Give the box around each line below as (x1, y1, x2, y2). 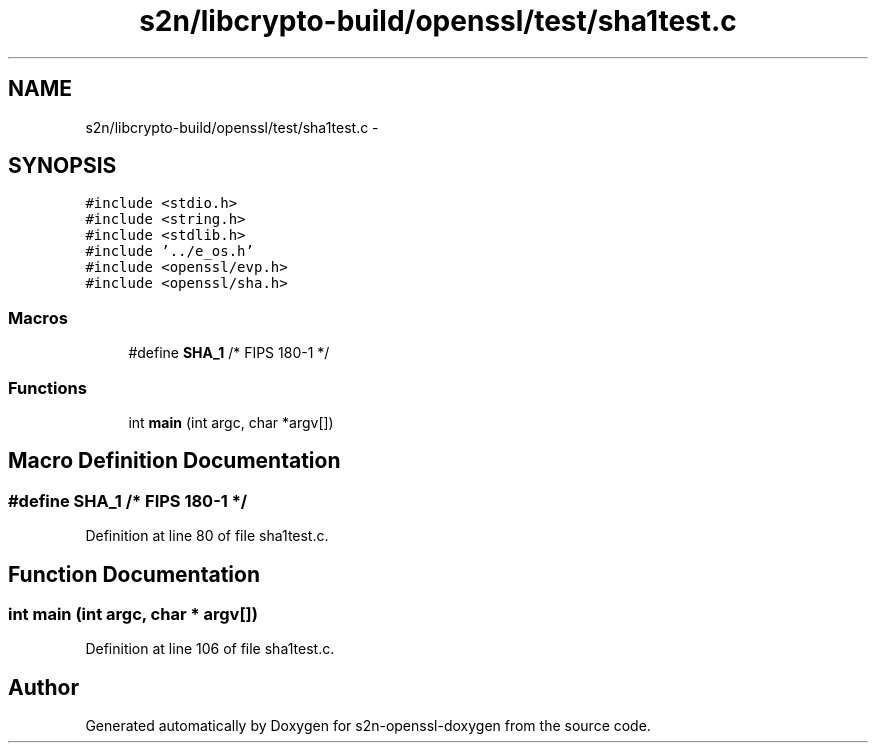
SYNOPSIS (8, 153, 117, 179)
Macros (8, 307, 68, 328)
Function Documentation (8, 561, 260, 587)
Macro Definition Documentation (8, 448, 341, 474)
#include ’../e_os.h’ (85, 243, 254, 260)
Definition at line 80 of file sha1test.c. (85, 527, 329, 545)
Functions (8, 377, 87, 398)
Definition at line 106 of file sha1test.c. (85, 640, 335, 658)
